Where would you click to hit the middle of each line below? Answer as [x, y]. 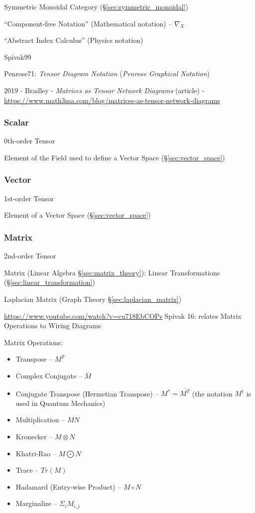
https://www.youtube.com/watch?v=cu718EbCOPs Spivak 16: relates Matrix [123, 316]
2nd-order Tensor [30, 256]
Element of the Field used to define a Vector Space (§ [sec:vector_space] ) [115, 157]
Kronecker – [34, 437]
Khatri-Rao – [36, 453]
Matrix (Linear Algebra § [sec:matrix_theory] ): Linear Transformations [112, 272]
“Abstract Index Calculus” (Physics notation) [74, 40]
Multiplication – [40, 420]
